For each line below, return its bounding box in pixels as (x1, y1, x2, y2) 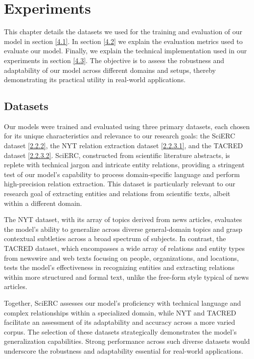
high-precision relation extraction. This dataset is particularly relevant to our (4, 179, 235, 189)
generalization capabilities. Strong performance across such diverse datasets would (4, 336, 250, 346)
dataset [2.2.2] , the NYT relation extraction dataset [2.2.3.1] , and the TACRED (4, 140, 243, 151)
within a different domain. (4, 198, 82, 208)
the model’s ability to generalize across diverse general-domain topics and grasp (4, 224, 243, 234)
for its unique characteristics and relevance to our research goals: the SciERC (4, 131, 235, 141)
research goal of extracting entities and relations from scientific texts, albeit (4, 188, 231, 199)
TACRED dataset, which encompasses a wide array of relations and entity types (4, 243, 245, 253)
